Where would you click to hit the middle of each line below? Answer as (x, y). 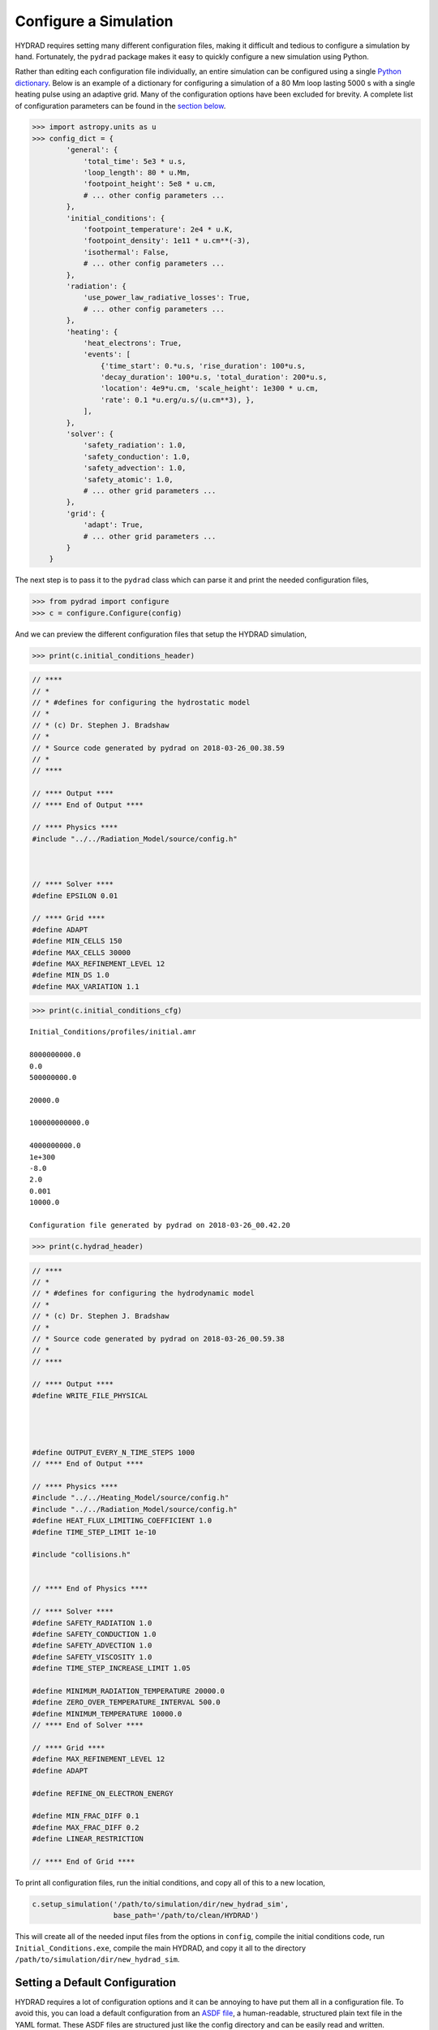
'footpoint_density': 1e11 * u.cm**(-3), (167, 241)
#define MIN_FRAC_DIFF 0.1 (86, 1816)
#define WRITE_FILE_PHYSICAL (90, 1395)
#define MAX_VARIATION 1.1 (86, 986)
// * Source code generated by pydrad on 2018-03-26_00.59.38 (158, 1339)
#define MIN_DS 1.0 (71, 975)
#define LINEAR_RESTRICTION (88, 1839)
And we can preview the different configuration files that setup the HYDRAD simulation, (161, 634)
